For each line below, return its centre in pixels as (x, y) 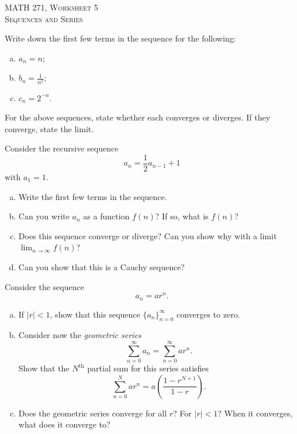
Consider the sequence (44, 286)
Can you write (44, 216)
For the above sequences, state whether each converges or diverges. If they (138, 117)
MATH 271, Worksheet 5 (51, 7)
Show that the (44, 368)
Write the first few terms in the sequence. (93, 196)
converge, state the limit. (49, 128)
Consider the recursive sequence (62, 148)
